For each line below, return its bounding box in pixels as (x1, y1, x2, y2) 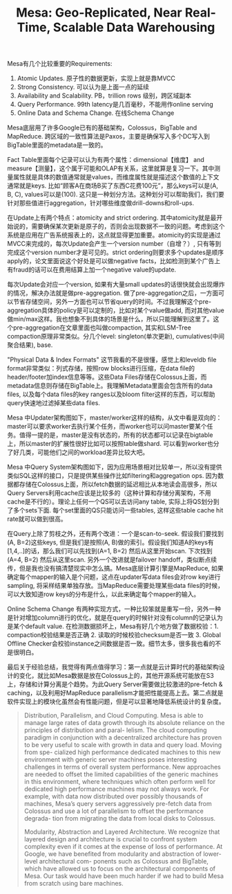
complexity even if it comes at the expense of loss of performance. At (23, 843, 223, 851)
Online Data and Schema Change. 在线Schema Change (17, 109, 175, 117)
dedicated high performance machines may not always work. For (23, 785, 209, 794)
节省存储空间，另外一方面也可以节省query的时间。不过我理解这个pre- (12, 298, 212, 306)
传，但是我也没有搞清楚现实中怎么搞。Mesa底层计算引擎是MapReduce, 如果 (7, 564, 224, 573)
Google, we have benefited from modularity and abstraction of (23, 850, 202, 858)
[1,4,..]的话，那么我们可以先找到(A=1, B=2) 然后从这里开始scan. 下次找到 (7, 547, 213, 555)
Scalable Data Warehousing (52, 19, 215, 35)
